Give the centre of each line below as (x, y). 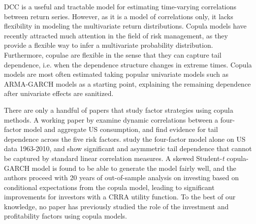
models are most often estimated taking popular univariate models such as (116, 74)
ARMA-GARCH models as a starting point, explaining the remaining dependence (128, 83)
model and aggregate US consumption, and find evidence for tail (121, 129)
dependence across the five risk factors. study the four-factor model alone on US (125, 139)
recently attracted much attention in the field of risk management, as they (116, 35)
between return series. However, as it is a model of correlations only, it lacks (119, 16)
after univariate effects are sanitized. (59, 93)
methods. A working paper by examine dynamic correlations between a (111, 119)
